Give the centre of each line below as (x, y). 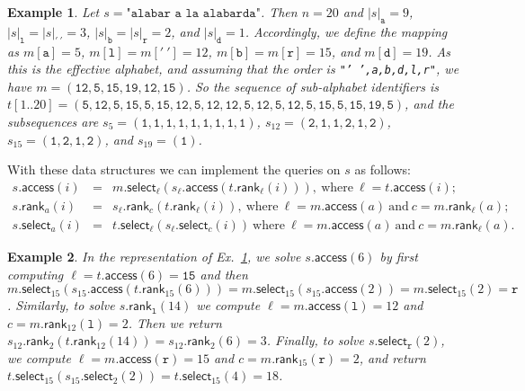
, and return (392, 357)
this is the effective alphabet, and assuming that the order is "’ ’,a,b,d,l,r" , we (233, 69)
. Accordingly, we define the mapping (346, 31)
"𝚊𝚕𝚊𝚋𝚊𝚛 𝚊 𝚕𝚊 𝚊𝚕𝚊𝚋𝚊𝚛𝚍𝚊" (193, 13)
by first (399, 256)
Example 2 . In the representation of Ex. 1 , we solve (154, 256)
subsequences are (53, 122)
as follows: (383, 169)
